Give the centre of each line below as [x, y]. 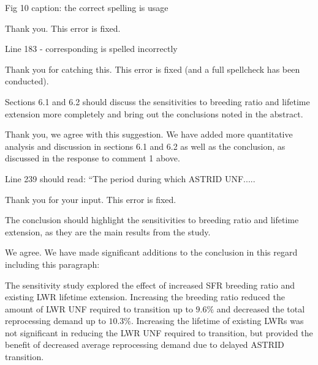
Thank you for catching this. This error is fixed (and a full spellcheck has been [153, 69]
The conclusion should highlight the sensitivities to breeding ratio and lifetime [152, 220]
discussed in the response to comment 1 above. [93, 158]
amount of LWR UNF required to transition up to [99, 308]
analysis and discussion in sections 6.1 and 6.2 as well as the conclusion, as [145, 146]
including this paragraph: [52, 264]
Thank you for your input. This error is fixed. [91, 199]
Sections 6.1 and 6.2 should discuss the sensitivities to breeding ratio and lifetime [157, 101]
